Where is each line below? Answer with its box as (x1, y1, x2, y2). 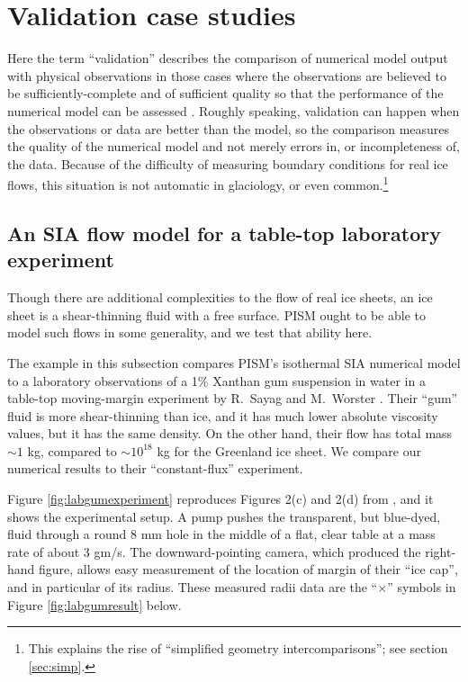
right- (425, 542, 456, 561)
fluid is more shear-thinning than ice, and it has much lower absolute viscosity (7, 406, 438, 425)
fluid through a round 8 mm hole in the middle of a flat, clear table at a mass (7, 525, 436, 543)
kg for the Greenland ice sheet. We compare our (157, 441, 421, 460)
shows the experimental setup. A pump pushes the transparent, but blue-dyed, (7, 507, 441, 525)
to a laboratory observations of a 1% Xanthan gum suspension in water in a (7, 371, 426, 390)
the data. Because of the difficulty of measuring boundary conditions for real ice (7, 154, 448, 173)
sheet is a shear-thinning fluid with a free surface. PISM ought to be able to (7, 305, 426, 324)
